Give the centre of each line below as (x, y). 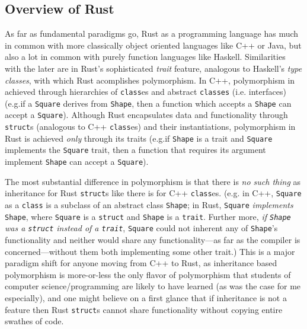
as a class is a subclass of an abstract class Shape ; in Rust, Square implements (149, 205)
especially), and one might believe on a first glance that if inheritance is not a (146, 297)
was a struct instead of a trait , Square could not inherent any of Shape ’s (141, 228)
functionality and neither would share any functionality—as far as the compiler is (153, 239)
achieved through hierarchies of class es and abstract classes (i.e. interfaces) (145, 92)
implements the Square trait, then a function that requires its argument (135, 150)
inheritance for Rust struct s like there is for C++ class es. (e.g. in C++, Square (153, 193)
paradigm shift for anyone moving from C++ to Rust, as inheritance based (141, 263)
